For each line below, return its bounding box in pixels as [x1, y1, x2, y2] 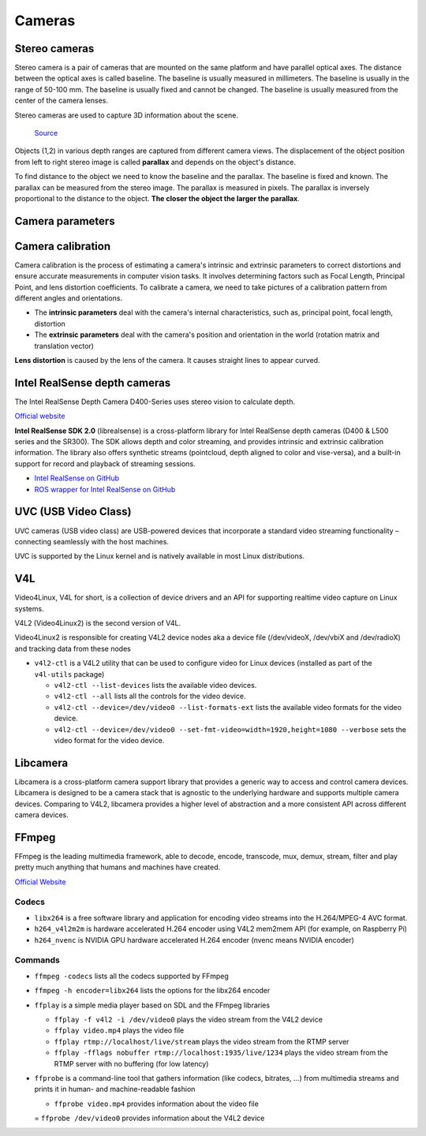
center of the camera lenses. [14, 95, 109, 106]
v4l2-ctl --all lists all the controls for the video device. [54, 691, 246, 701]
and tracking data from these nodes [14, 644, 132, 653]
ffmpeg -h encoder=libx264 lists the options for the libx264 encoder [34, 986, 271, 996]
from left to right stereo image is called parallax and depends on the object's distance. [14, 157, 296, 166]
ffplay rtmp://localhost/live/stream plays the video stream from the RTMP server [54, 1037, 349, 1046]
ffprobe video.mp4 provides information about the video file [54, 1099, 260, 1108]
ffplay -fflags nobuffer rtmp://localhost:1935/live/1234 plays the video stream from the [54, 1048, 388, 1057]
